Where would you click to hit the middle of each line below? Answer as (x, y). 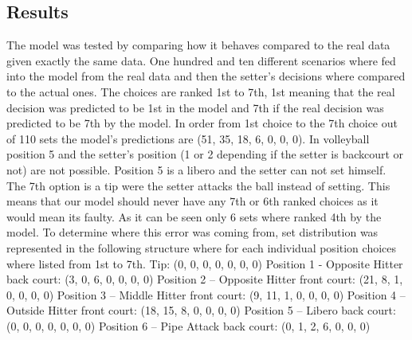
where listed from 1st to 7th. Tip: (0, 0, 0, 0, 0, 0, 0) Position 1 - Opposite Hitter (205, 263)
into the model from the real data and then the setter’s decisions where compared (206, 76)
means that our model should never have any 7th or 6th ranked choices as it (192, 201)
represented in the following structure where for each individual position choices (202, 247)
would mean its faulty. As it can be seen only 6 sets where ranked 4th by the (194, 216)
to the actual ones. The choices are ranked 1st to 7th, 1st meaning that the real (201, 91)
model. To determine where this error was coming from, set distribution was (192, 232)
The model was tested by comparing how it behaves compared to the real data (198, 45)
